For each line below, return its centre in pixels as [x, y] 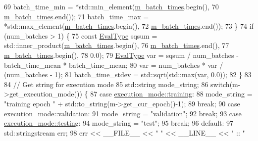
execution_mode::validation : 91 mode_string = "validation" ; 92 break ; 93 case [123, 113]
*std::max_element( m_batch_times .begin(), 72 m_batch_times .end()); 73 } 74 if [129, 26]
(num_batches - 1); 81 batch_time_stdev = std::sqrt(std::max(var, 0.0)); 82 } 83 [128, 74]
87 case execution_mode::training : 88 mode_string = [171, 94]
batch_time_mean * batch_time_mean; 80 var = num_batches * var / [114, 65]
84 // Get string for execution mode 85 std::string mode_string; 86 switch [117, 84]
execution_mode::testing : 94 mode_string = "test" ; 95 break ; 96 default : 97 [119, 123]
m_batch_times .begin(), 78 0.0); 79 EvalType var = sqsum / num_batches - [121, 55]
